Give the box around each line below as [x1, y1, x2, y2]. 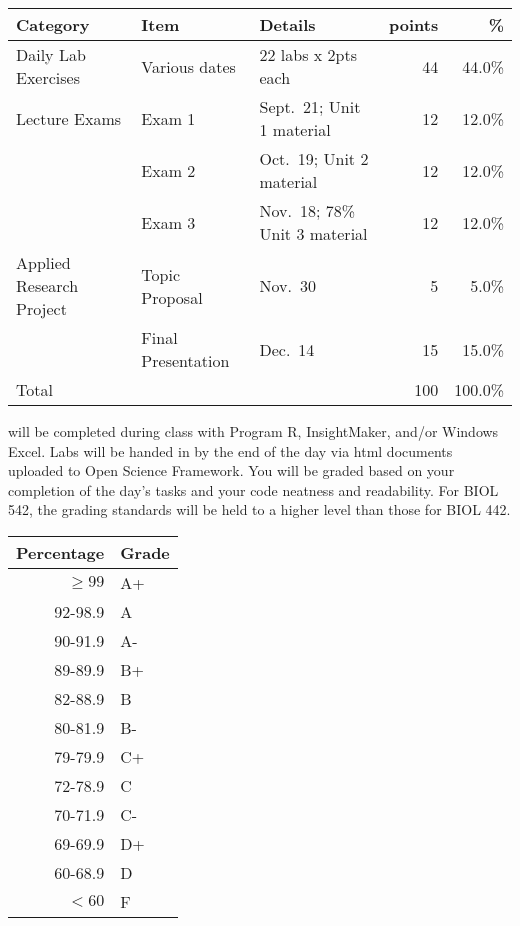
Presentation [141, 349, 230, 372]
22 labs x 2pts [259, 43, 357, 66]
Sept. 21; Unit [259, 95, 361, 118]
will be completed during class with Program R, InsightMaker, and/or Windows [8, 421, 499, 441]
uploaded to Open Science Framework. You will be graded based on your [8, 460, 455, 481]
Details [259, 13, 316, 36]
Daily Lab [16, 43, 86, 66]
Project [16, 297, 67, 320]
